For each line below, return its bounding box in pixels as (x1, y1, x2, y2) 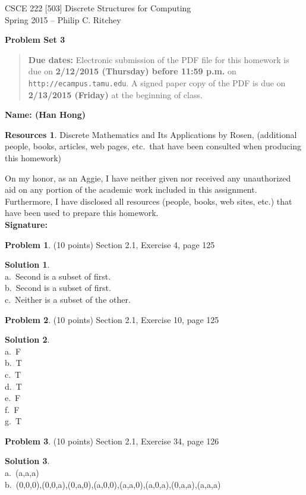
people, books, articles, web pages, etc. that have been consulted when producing (5, 140, 301, 152)
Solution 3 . (5, 455, 50, 467)
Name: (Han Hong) (5, 108, 86, 121)
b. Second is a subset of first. (5, 281, 111, 294)
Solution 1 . (5, 258, 50, 271)
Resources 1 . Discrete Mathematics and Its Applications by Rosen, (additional (5, 128, 297, 140)
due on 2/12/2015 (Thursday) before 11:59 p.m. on (28, 65, 236, 77)
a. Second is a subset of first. (5, 270, 111, 282)
